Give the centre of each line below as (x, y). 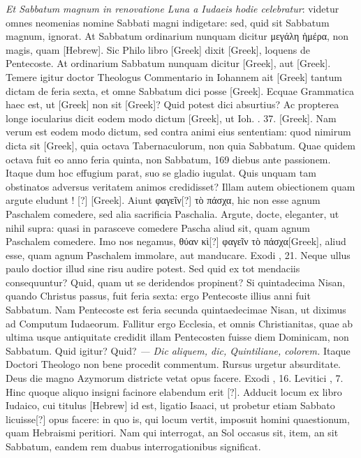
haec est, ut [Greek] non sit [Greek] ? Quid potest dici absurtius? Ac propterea (172, 104)
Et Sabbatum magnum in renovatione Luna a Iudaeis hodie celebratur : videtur (172, 8)
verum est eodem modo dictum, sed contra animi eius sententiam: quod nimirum (178, 132)
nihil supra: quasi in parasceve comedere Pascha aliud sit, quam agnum (158, 227)
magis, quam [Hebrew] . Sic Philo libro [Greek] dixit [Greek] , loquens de (158, 49)
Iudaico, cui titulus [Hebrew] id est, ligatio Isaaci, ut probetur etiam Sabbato (170, 405)
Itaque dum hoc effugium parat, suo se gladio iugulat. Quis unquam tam (161, 173)
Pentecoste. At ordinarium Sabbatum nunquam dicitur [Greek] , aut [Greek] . (168, 63)
